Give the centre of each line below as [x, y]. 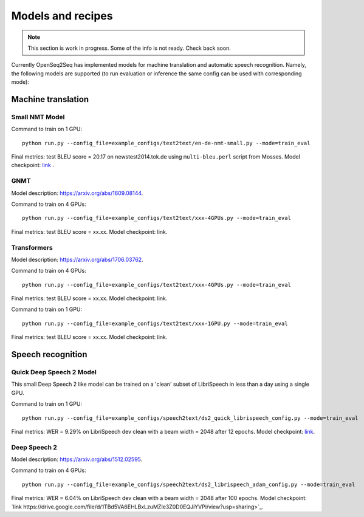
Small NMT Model [38, 117]
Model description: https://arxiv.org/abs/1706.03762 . [77, 259]
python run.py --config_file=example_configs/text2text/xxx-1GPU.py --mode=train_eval [155, 323]
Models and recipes [62, 16]
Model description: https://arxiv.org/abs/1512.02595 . [77, 459]
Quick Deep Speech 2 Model [54, 372]
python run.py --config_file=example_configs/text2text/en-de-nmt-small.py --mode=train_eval [166, 143]
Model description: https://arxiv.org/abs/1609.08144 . [77, 193]
